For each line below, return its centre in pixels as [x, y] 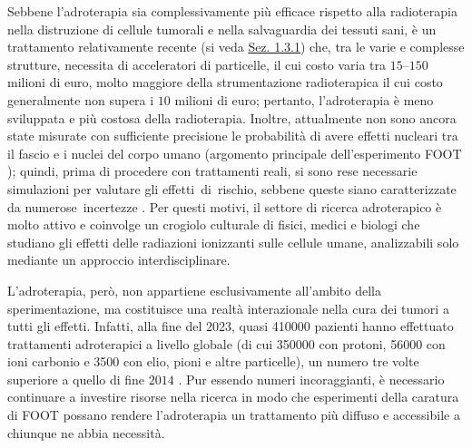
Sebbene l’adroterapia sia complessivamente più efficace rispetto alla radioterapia [232, 11]
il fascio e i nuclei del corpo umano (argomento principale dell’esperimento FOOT [235, 153]
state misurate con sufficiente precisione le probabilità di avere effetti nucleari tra [233, 136]
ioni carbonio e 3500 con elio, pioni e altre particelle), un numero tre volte [213, 361]
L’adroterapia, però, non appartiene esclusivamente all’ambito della [194, 290]
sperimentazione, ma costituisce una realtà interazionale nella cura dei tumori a [228, 308]
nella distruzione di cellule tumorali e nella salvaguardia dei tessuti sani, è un [222, 29]
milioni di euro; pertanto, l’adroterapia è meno [304, 99]
